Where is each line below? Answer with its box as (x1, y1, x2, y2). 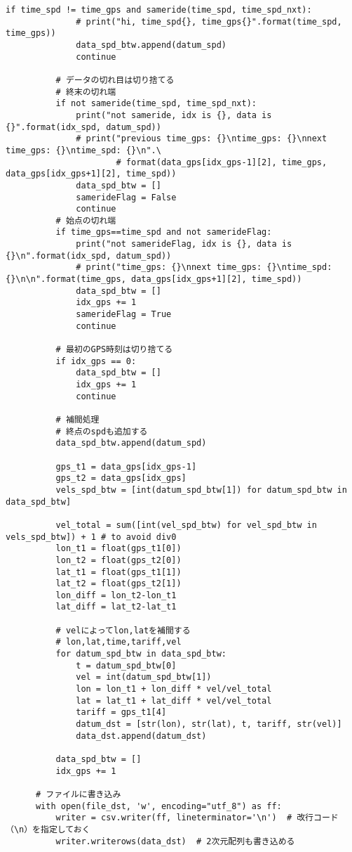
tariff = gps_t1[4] (76, 707, 167, 718)
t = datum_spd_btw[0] (76, 660, 177, 671)
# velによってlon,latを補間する (55, 625, 191, 635)
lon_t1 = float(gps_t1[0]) (55, 543, 182, 554)
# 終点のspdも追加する (55, 426, 148, 437)
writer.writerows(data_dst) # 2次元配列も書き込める (55, 836, 295, 846)
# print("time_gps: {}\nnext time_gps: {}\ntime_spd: (76, 262, 332, 273)
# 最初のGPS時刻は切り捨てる (55, 344, 173, 355)
